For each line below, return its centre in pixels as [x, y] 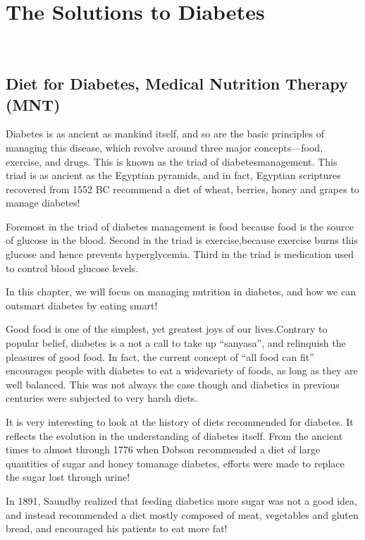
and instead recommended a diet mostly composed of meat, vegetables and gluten [182, 514]
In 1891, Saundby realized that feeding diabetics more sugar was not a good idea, [181, 500]
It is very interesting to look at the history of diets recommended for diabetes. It [180, 422]
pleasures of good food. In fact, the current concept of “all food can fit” [160, 356]
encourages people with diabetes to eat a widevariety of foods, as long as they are [182, 370]
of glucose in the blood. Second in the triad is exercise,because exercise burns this [182, 240]
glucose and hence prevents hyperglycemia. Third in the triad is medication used [180, 254]
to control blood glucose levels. [72, 268]
